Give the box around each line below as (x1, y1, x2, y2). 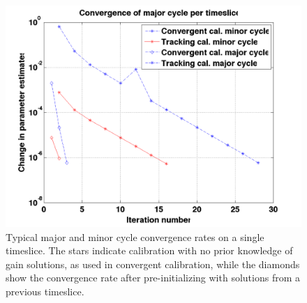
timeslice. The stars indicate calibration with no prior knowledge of (6, 243, 293, 258)
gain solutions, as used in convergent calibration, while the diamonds (6, 256, 300, 271)
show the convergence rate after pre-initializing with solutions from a (6, 270, 300, 285)
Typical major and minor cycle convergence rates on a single (6, 229, 264, 244)
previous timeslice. (6, 283, 84, 298)
